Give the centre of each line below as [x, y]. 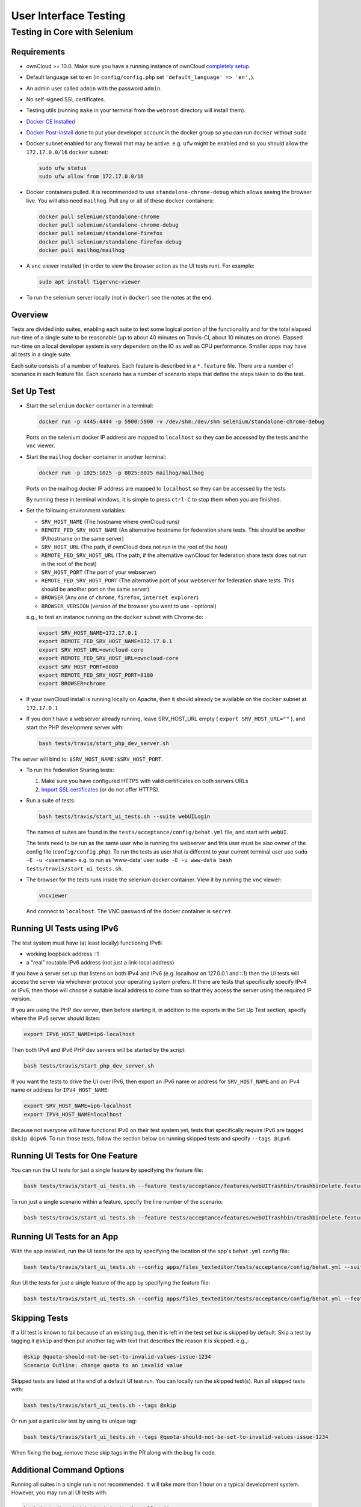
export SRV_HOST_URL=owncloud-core [91, 650]
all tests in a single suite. [42, 354]
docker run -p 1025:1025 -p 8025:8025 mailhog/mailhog [121, 473]
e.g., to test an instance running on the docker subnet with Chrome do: [115, 617]
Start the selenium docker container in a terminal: [90, 405]
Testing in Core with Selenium [72, 32]
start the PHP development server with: [75, 727]
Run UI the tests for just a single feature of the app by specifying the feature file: [111, 1283]
